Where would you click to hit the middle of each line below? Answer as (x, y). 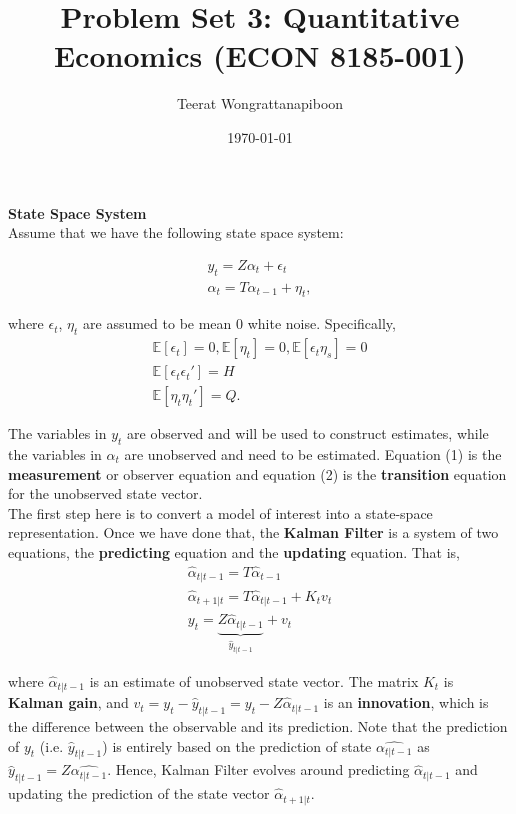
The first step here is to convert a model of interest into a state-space (220, 512)
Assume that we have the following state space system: (176, 232)
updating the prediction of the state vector (139, 793)
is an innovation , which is (406, 702)
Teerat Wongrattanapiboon (260, 103)
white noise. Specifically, (321, 323)
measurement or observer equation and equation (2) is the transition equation (257, 473)
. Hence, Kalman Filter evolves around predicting (258, 769)
